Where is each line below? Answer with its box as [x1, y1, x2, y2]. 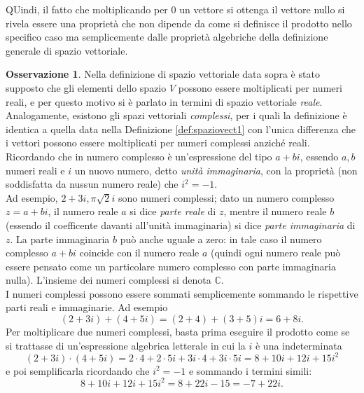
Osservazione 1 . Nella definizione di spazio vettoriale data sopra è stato [6, 67, 320, 81]
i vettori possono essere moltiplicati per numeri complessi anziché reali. [6, 135, 310, 150]
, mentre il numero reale [223, 204, 327, 219]
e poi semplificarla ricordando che [6, 363, 150, 378]
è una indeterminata [255, 338, 342, 352]
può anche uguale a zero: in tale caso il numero [120, 231, 322, 246]
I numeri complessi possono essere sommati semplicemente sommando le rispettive [6, 286, 358, 301]
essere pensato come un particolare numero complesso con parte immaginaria [6, 258, 336, 273]
